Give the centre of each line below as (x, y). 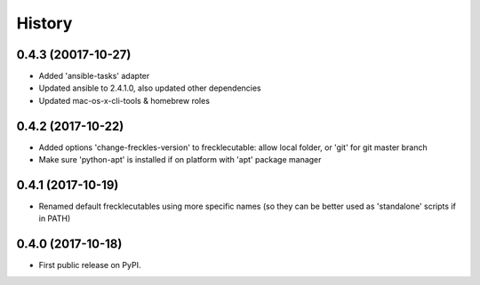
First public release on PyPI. (90, 265)
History (44, 23)
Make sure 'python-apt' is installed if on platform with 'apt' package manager (180, 160)
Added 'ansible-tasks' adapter (94, 76)
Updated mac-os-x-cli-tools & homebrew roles (124, 100)
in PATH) (55, 218)
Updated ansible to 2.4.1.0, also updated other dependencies (150, 88)
